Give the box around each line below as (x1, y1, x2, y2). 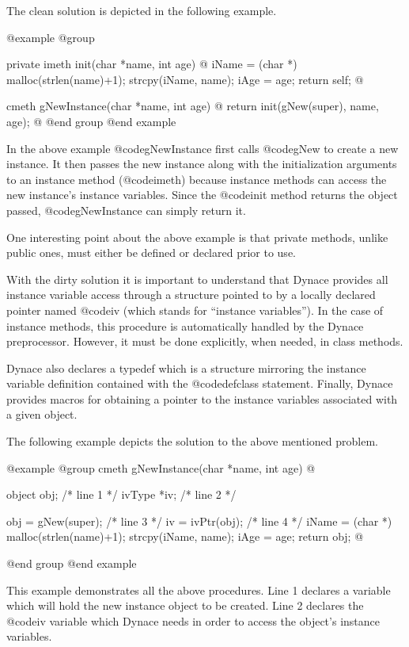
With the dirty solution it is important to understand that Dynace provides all (6, 270, 388, 287)
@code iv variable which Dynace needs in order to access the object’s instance (6, 612, 380, 629)
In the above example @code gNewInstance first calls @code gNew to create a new (6, 140, 399, 156)
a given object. (6, 406, 78, 423)
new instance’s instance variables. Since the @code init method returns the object (6, 186, 398, 203)
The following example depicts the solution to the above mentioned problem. (6, 433, 378, 450)
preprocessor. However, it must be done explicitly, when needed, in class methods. (6, 333, 403, 350)
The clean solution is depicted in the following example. (6, 2, 277, 18)
